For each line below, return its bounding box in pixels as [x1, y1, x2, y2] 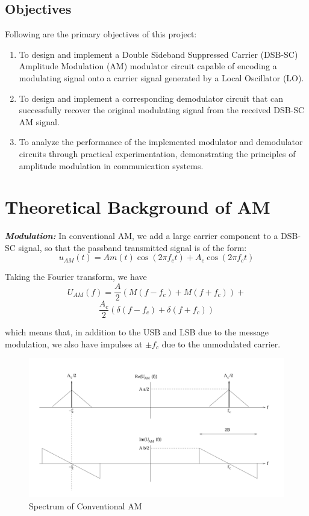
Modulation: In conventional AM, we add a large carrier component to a [5, 229, 278, 242]
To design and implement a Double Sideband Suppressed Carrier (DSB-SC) [19, 48, 298, 60]
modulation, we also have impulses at [5, 337, 143, 350]
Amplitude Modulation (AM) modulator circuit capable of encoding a [19, 60, 277, 72]
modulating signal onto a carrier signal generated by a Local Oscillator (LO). [19, 71, 304, 84]
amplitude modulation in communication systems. [19, 159, 204, 172]
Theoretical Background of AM [5, 194, 270, 219]
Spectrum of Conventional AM [29, 500, 142, 512]
